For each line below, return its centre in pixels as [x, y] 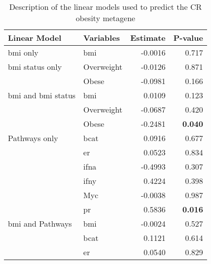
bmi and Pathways [40, 223]
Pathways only [33, 138]
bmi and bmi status [42, 95]
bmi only [23, 52]
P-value [188, 38]
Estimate [148, 38]
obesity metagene [105, 18]
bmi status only [35, 67]
